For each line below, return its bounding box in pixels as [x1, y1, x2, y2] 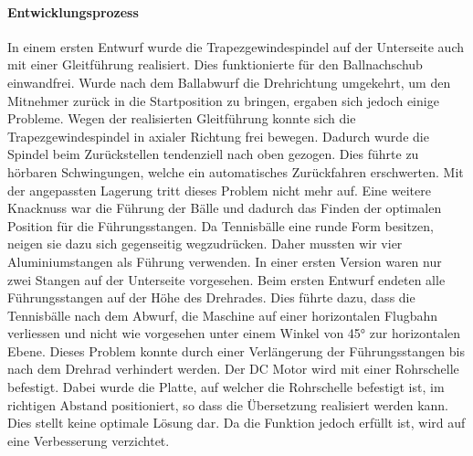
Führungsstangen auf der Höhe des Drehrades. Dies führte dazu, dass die [7, 288, 415, 307]
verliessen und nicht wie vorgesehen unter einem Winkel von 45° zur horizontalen [7, 323, 461, 343]
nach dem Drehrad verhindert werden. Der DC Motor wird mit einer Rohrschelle [7, 359, 459, 378]
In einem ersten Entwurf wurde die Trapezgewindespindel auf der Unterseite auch [7, 37, 464, 56]
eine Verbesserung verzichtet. [7, 430, 170, 450]
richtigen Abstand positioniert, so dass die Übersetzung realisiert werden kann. [7, 395, 449, 414]
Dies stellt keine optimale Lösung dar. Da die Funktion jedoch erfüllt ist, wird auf [7, 413, 466, 432]
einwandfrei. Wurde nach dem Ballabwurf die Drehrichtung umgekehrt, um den [7, 72, 451, 91]
